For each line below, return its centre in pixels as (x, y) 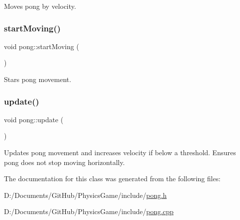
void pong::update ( (34, 119)
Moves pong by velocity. (40, 6)
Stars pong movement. (38, 79)
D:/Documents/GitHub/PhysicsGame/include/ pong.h (85, 195)
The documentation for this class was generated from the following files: (112, 179)
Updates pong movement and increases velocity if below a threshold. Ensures (120, 152)
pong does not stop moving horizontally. (64, 162)
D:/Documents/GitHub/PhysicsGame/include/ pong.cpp (89, 211)
